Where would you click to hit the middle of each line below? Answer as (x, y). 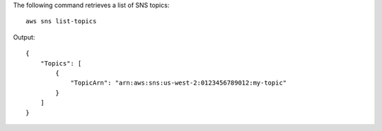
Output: (24, 37)
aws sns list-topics (61, 21)
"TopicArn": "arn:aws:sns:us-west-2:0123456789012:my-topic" (179, 83)
